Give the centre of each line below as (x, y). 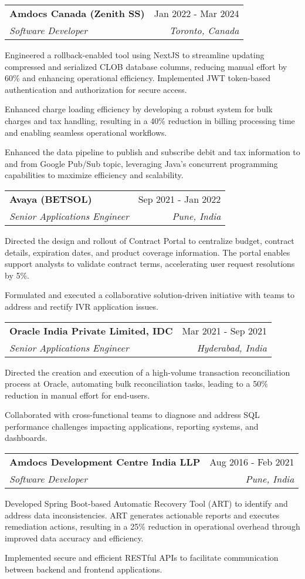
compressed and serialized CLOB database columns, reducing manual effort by (146, 66)
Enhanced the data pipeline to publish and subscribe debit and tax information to (152, 152)
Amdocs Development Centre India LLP (105, 462)
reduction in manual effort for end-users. (77, 395)
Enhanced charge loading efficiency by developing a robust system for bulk (139, 109)
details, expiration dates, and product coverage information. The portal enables (148, 252)
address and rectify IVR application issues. (82, 306)
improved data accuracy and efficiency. (74, 538)
